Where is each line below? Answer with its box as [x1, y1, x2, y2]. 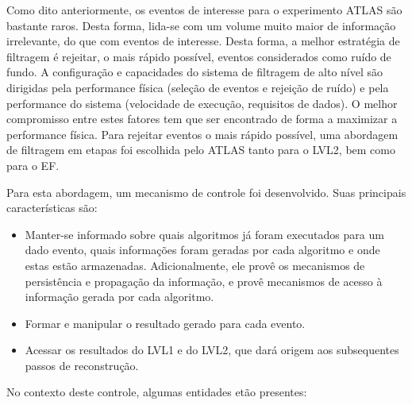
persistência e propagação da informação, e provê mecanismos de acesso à [25, 272, 383, 289]
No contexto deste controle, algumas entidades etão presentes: [6, 384, 307, 400]
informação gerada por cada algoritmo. [25, 288, 214, 305]
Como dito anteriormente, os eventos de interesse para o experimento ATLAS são [6, 2, 402, 17]
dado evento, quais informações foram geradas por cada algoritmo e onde [25, 241, 380, 258]
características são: [6, 199, 98, 216]
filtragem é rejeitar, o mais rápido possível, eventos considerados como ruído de [6, 48, 391, 64]
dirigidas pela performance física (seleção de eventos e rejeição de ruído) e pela [6, 79, 389, 95]
